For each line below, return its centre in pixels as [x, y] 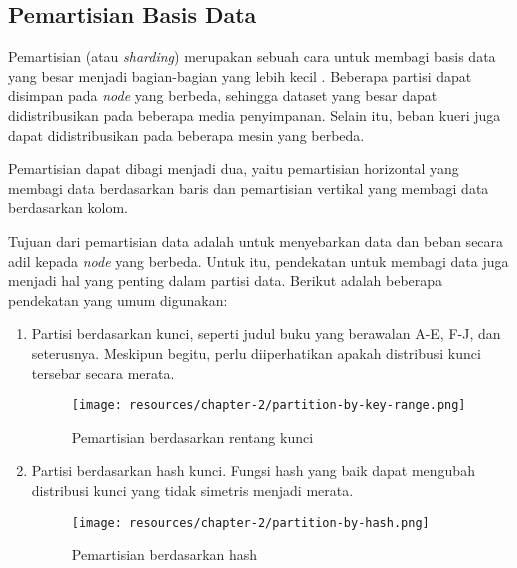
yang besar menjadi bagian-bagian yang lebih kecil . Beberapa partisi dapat [240, 75]
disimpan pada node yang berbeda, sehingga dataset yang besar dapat [223, 95]
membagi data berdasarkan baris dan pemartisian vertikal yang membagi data [248, 187]
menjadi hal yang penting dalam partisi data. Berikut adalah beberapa [225, 280]
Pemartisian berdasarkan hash [164, 554]
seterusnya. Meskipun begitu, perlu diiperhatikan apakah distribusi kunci [256, 352]
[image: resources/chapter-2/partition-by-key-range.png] [268, 405]
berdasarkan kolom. [68, 207]
